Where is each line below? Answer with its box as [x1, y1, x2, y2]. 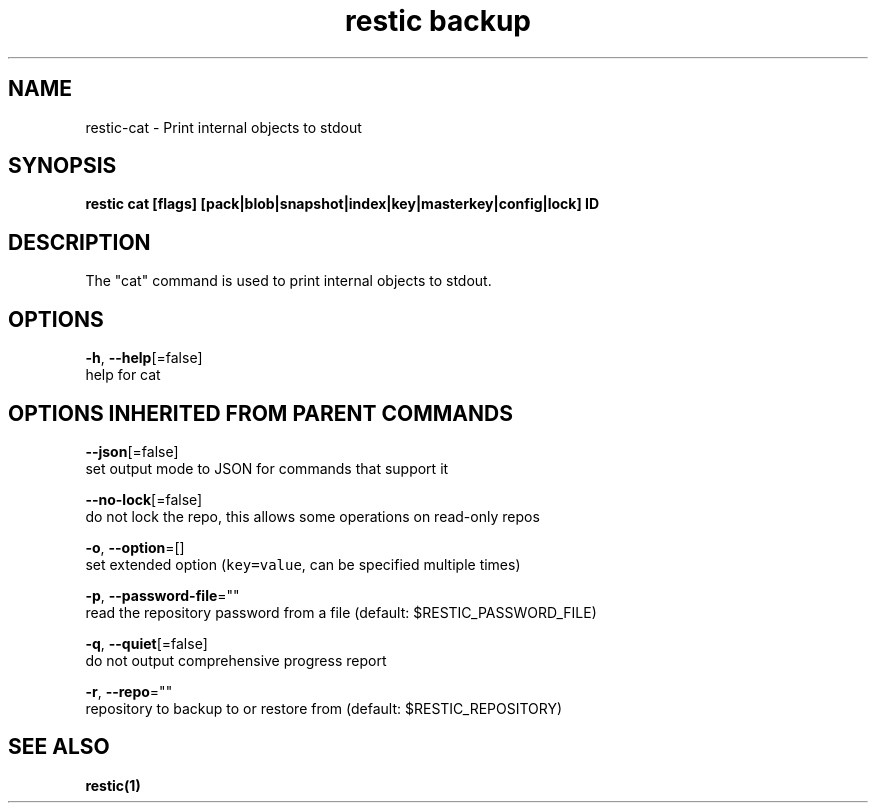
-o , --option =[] [85, 538, 185, 556]
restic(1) [85, 776, 141, 794]
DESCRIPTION [8, 229, 151, 255]
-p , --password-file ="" [85, 586, 240, 604]
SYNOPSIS [8, 153, 117, 179]
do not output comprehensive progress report [85, 651, 387, 669]
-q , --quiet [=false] [85, 634, 208, 652]
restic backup [344, 4, 531, 38]
